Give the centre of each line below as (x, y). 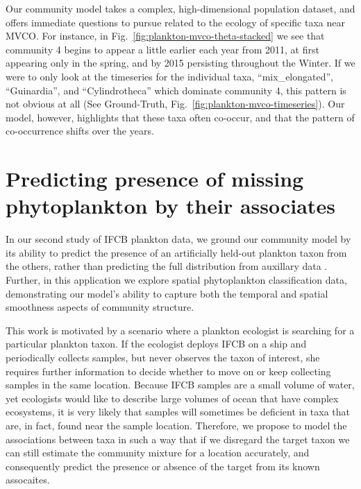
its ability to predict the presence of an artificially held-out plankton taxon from (176, 252)
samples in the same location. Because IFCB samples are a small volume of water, (180, 385)
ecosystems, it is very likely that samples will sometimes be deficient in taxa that (178, 412)
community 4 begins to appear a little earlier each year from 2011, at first (162, 49)
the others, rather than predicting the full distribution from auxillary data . (167, 266)
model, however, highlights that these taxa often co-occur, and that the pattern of (180, 117)
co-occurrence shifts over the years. (80, 131)
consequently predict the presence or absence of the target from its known (163, 466)
